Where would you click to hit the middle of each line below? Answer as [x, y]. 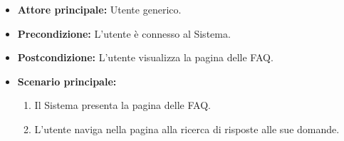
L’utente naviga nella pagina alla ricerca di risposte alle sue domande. [187, 129]
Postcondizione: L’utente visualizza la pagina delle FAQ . [145, 57]
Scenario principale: [67, 81]
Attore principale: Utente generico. [99, 9]
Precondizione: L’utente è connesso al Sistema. [124, 33]
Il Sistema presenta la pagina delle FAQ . [123, 105]
